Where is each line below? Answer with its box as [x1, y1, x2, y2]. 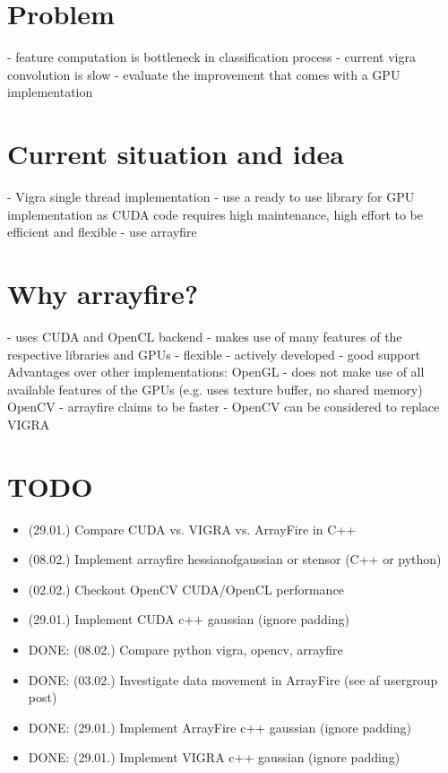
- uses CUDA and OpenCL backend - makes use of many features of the [7, 326, 402, 345]
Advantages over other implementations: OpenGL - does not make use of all [7, 362, 425, 381]
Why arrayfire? [7, 275, 199, 311]
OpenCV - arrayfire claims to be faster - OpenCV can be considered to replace [7, 397, 440, 416]
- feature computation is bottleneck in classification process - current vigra [7, 48, 416, 66]
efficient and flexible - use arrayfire [7, 222, 197, 241]
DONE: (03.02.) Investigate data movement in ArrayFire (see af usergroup [28, 670, 438, 689]
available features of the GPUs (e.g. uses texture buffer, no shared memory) [7, 379, 423, 398]
